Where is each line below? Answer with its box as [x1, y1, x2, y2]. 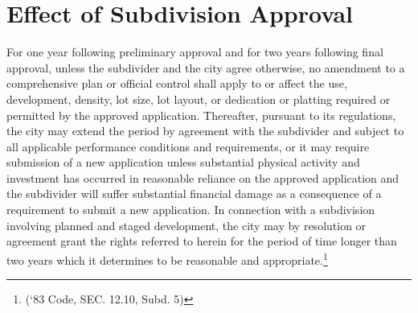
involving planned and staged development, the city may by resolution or [6, 216, 367, 233]
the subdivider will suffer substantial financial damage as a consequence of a [6, 185, 382, 202]
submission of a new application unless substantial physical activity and [6, 154, 360, 171]
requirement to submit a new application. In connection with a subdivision [6, 201, 375, 218]
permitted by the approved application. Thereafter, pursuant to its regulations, [6, 106, 396, 123]
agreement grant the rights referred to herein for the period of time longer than [6, 233, 397, 249]
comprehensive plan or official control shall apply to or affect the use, [6, 75, 347, 92]
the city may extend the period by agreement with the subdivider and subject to [6, 122, 404, 139]
